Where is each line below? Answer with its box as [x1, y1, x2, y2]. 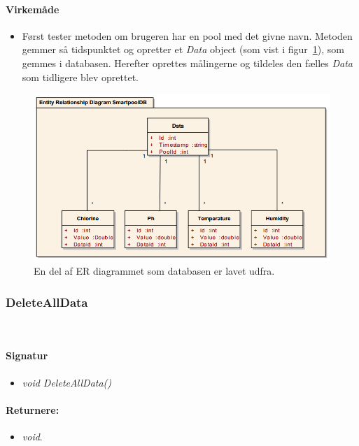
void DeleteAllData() [22, 375, 112, 389]
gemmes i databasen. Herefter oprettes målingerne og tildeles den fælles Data [22, 55, 353, 70]
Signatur [6, 348, 48, 363]
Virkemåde [6, 1, 59, 16]
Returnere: [6, 402, 59, 417]
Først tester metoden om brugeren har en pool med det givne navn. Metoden [22, 28, 353, 43]
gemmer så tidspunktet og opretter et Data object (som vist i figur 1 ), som [22, 42, 344, 57]
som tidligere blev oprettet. [22, 69, 139, 84]
